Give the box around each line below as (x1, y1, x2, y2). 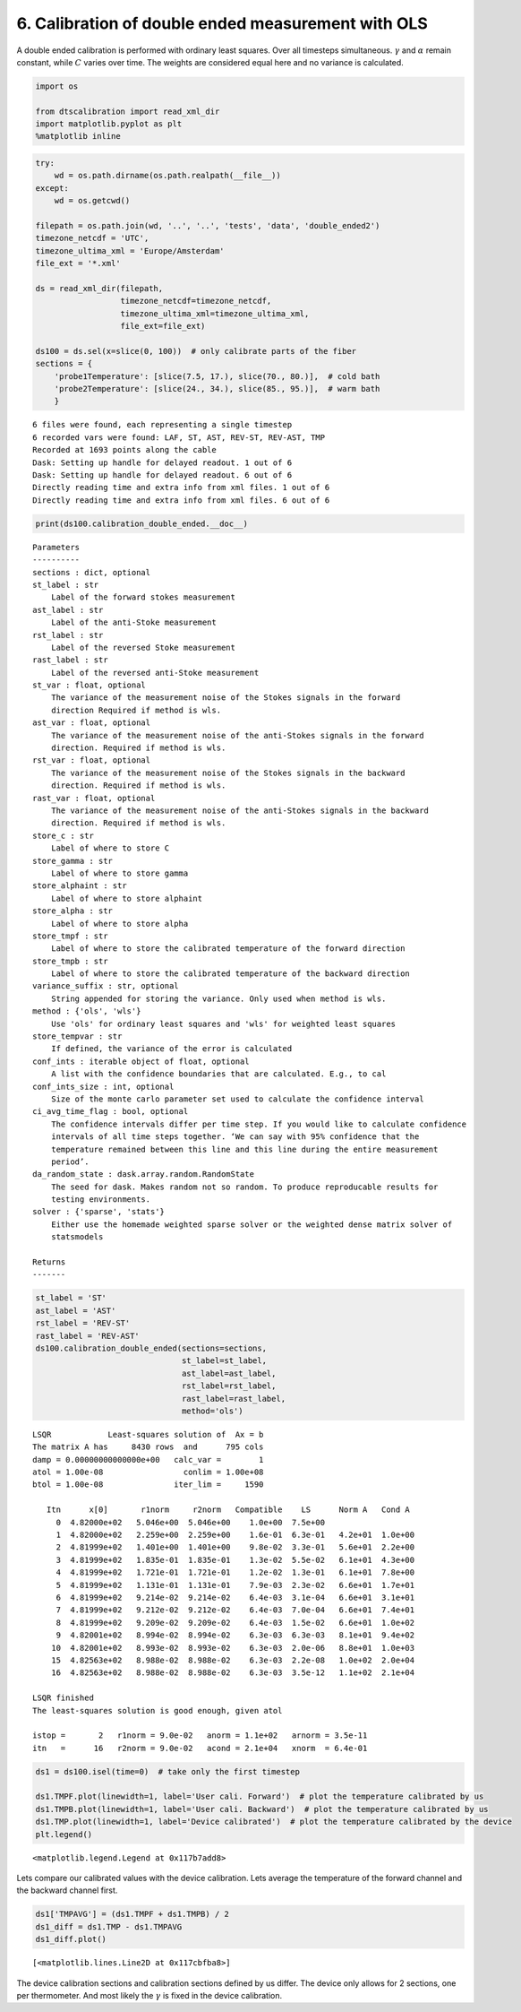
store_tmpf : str (32, 930, 108, 941)
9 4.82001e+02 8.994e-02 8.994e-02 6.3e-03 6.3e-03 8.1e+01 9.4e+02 (56, 1630, 415, 1640)
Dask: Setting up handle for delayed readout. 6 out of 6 (32, 471, 293, 480)
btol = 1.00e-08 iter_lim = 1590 (32, 1480, 264, 1490)
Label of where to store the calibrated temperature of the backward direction (50, 969, 411, 979)
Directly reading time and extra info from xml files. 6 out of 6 (32, 495, 330, 505)
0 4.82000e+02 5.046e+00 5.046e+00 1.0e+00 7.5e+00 (56, 1517, 326, 1527)
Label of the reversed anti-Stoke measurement (50, 668, 260, 678)
